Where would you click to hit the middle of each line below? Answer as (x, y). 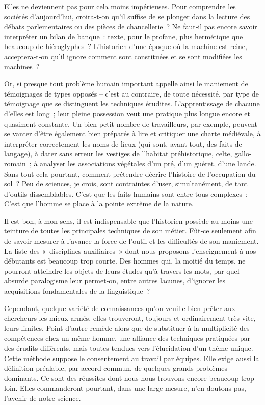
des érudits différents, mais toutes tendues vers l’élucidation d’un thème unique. (129, 348)
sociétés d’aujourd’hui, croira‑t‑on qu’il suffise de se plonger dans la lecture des (127, 16)
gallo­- (243, 153)
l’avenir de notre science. (43, 398)
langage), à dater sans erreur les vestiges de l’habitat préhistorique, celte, (118, 153)
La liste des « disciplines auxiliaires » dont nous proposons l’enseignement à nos (130, 251)
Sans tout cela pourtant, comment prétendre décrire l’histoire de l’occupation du (130, 173)
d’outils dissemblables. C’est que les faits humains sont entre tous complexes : (126, 193)
